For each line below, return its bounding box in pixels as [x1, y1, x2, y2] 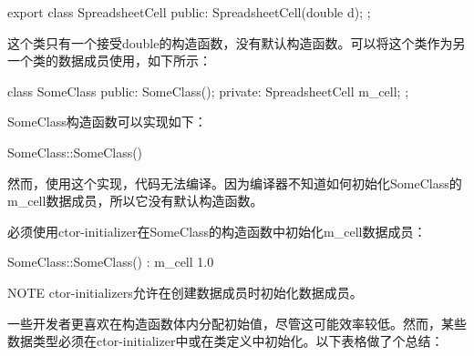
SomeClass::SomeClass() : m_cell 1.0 [7, 252, 214, 271]
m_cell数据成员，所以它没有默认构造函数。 [7, 191, 263, 210]
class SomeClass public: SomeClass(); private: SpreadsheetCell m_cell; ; [7, 81, 409, 100]
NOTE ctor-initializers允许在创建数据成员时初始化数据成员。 [7, 282, 363, 301]
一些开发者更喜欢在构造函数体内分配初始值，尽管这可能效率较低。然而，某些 [7, 313, 467, 332]
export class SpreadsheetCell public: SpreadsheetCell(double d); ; [7, 3, 371, 21]
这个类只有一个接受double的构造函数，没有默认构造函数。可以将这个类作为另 [7, 33, 466, 52]
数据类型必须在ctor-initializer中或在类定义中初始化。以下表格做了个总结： [7, 331, 444, 351]
